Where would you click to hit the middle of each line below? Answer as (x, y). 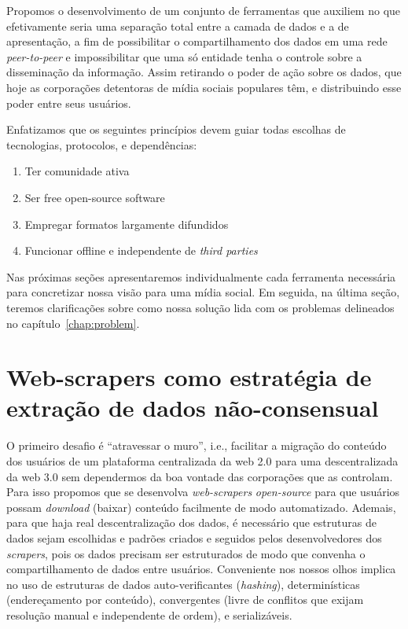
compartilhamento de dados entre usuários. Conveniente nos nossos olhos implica (201, 569)
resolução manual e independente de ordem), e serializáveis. (149, 614)
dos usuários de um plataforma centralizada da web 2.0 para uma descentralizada (202, 461)
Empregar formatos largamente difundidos (127, 224)
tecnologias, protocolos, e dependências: (102, 144)
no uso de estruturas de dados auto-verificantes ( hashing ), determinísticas (183, 584)
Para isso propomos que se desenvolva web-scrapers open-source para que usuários (203, 492)
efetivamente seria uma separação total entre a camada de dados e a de (178, 26)
